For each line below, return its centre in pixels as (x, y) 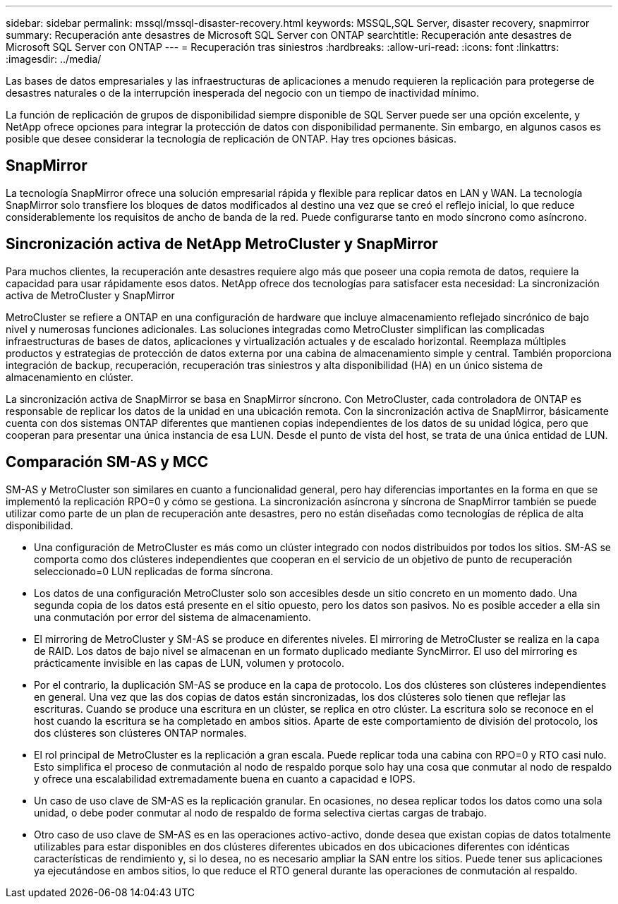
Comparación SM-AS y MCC (107, 462)
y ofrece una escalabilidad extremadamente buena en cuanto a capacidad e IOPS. (225, 778)
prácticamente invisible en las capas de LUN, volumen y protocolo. (189, 663)
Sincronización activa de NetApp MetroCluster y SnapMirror (222, 244)
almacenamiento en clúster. (69, 377)
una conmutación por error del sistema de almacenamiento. (172, 617)
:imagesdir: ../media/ (54, 59)
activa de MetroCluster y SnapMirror (90, 295)
